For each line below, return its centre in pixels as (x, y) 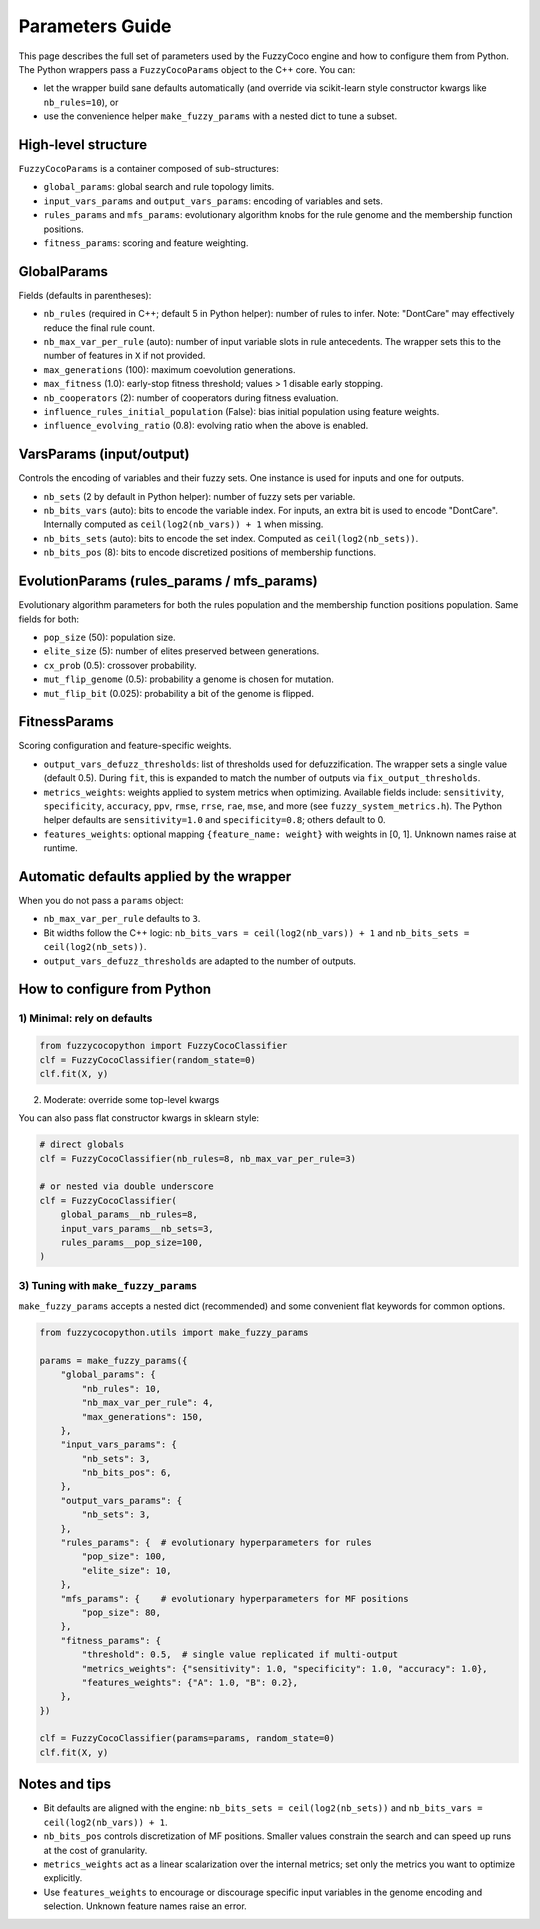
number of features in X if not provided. (124, 356)
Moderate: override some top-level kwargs (131, 1099)
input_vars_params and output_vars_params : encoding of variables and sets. (213, 201)
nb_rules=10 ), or (81, 102)
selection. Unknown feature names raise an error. (145, 1906)
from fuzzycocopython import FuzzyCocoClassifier (163, 1046)
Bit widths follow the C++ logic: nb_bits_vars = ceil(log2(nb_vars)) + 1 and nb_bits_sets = (256, 932)
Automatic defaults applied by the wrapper (155, 876)
